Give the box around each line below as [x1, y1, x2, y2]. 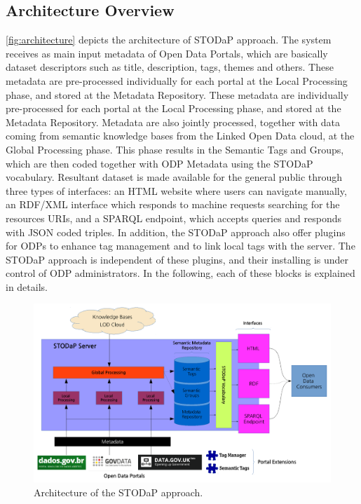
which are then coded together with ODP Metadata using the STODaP [6, 156, 313, 170]
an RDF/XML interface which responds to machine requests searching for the [6, 197, 340, 212]
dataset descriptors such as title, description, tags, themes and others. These [6, 60, 334, 74]
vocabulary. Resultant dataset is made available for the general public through [6, 170, 343, 184]
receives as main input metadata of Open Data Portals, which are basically [6, 46, 328, 60]
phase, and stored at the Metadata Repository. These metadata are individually [6, 87, 349, 102]
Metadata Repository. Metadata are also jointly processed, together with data [6, 114, 341, 129]
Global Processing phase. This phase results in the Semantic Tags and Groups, [6, 142, 344, 156]
